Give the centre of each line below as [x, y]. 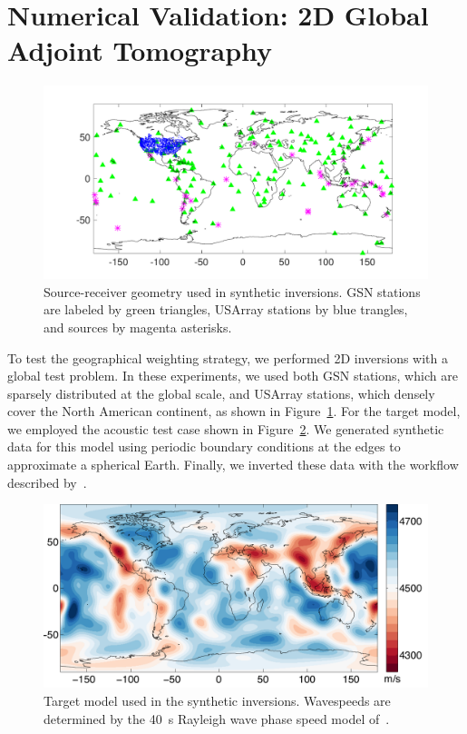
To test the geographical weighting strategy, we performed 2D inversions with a [228, 357]
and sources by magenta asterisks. [138, 327]
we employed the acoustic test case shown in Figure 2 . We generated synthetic [226, 428]
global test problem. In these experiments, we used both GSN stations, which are [233, 376]
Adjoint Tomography [140, 50]
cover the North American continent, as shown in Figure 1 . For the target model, [234, 411]
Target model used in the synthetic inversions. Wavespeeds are [217, 700]
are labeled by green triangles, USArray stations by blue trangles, [226, 309]
